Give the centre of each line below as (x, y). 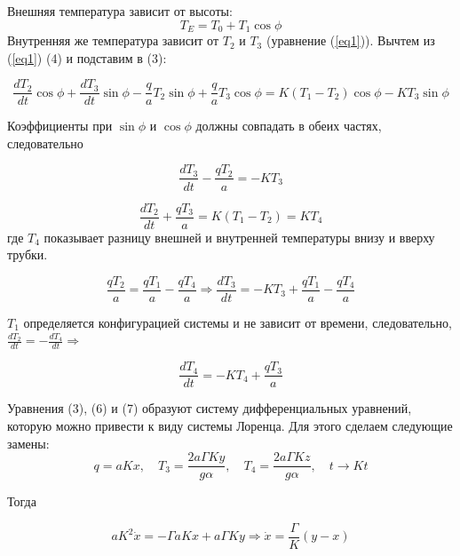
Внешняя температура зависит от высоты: (120, 11)
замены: (28, 443)
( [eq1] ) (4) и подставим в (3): (87, 57)
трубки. (28, 254)
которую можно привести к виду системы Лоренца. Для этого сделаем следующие (230, 425)
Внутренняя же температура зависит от (113, 40)
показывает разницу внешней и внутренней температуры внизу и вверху (239, 237)
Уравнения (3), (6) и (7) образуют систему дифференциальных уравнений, (210, 408)
